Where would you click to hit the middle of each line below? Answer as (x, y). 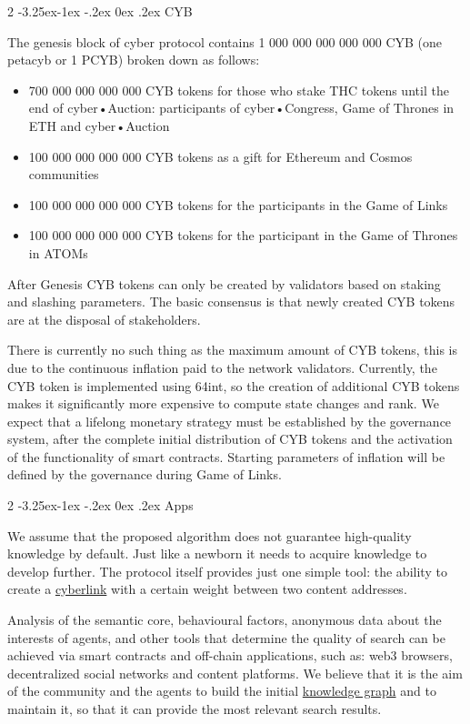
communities (64, 174)
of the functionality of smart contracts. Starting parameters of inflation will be (226, 456)
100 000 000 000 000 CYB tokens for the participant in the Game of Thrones (243, 235)
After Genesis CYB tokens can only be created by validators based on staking (224, 283)
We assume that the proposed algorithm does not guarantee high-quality (210, 535)
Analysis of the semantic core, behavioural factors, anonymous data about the (225, 620)
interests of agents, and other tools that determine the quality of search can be (226, 637)
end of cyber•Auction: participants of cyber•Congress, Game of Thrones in (241, 108)
